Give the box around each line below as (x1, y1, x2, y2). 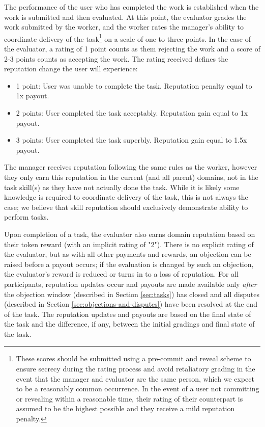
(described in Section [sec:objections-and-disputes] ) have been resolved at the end (4, 299, 257, 309)
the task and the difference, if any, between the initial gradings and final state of (4, 318, 255, 329)
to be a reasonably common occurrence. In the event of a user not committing (16, 383, 259, 394)
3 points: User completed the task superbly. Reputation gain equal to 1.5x (16, 135, 247, 145)
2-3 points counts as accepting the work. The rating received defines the (4, 53, 228, 64)
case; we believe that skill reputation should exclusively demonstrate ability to (4, 201, 248, 212)
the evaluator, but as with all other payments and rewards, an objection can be (4, 249, 251, 259)
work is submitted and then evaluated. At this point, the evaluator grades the (4, 11, 247, 22)
